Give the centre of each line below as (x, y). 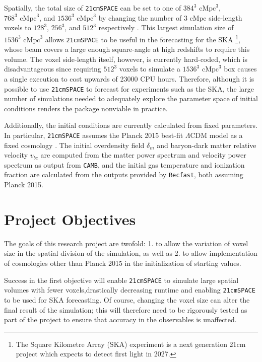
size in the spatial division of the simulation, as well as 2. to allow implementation (131, 253)
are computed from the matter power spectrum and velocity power (143, 155)
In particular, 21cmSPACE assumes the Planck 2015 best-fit (94, 135)
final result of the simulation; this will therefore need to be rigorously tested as (126, 309)
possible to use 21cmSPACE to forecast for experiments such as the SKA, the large (129, 88)
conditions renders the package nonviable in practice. (86, 108)
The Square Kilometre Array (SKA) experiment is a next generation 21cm (131, 344)
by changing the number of (140, 17)
